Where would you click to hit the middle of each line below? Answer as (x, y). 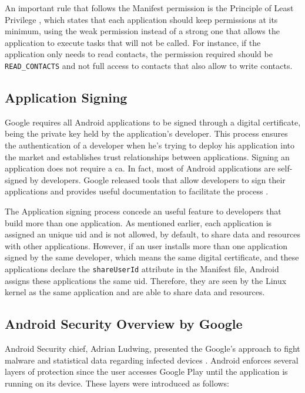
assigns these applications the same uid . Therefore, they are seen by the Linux (146, 280)
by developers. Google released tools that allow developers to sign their (157, 179)
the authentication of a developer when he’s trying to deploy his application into (150, 145)
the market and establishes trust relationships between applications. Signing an (147, 156)
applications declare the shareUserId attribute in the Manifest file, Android (142, 268)
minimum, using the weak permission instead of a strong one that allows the (142, 31)
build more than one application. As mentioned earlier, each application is (138, 222)
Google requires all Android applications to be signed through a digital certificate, (153, 122)
